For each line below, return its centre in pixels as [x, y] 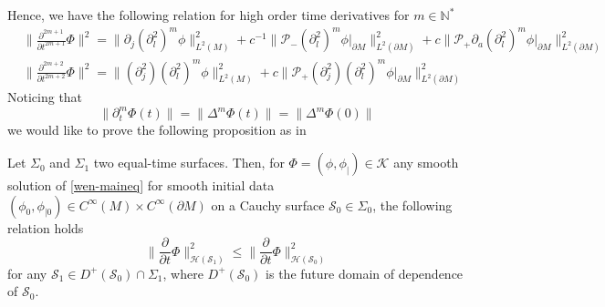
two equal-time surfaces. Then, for [189, 163]
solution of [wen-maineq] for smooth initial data [141, 185]
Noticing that [45, 97]
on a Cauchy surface [268, 205]
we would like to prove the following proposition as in [157, 130]
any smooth [426, 163]
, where [183, 273]
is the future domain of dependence [365, 273]
